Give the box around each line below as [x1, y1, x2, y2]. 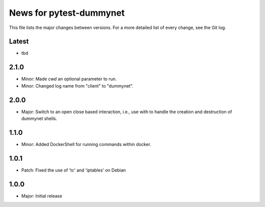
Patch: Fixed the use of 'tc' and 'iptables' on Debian [21, 167, 126, 173]
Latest [9, 37, 29, 46]
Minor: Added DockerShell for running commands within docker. [21, 141, 152, 147]
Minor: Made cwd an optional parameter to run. [21, 76, 117, 82]
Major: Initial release [21, 193, 62, 199]
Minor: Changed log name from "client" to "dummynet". [21, 83, 133, 89]
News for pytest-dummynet [9, 7, 125, 18]
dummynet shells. [21, 116, 57, 121]
